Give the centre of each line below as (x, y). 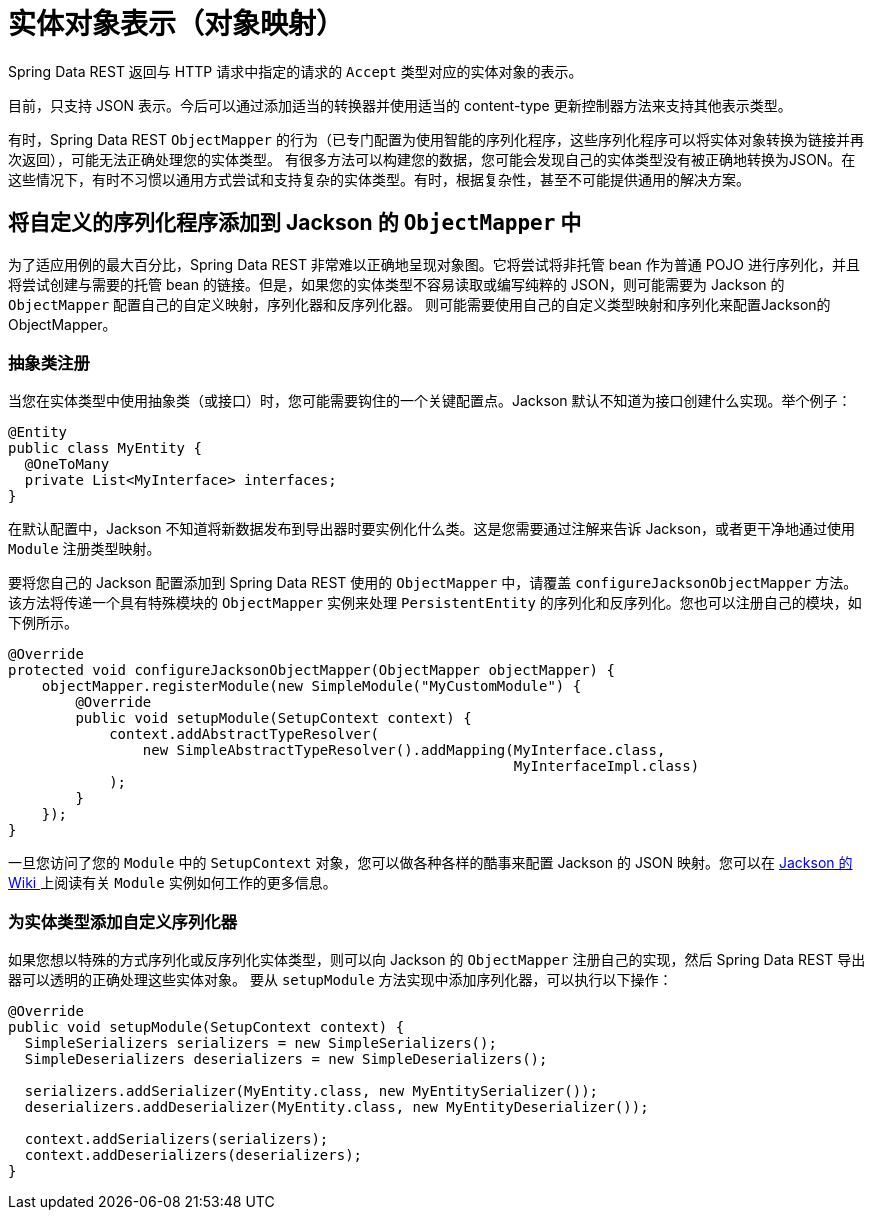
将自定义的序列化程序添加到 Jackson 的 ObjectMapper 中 (295, 223)
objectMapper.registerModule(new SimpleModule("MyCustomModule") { (311, 686)
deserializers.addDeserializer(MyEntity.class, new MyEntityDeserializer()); (336, 1107)
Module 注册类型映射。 (84, 549)
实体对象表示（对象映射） (176, 24)
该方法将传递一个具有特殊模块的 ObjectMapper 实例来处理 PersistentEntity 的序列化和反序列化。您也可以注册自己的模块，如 (435, 603)
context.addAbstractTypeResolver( (244, 734)
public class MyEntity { (105, 448)
